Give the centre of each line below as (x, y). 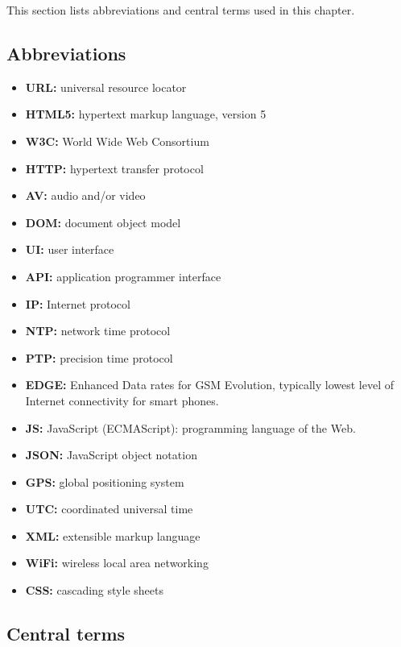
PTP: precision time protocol (99, 357)
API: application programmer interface (123, 276)
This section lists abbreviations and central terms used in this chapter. (181, 10)
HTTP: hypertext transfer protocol (114, 168)
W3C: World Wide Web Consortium (117, 141)
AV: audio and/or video (85, 195)
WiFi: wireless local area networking (117, 563)
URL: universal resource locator (106, 87)
